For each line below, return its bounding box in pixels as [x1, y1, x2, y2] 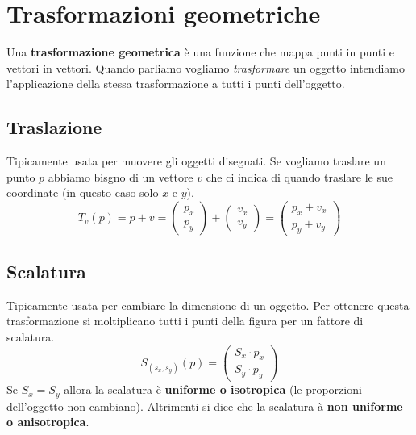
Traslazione [6, 115, 102, 140]
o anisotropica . [6, 413, 89, 430]
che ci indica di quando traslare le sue [206, 168, 393, 185]
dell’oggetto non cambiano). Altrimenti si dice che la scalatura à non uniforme [6, 397, 403, 414]
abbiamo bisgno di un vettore [48, 168, 193, 185]
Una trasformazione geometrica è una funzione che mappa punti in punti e [6, 44, 395, 61]
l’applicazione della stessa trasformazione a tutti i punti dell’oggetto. [6, 75, 345, 92]
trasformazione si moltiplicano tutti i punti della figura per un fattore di [6, 312, 364, 329]
